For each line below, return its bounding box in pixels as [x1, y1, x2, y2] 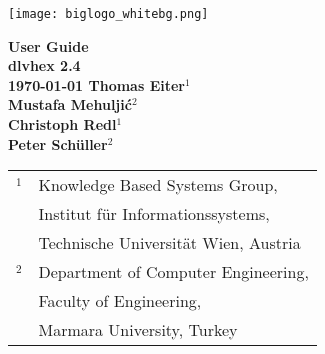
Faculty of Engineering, [38, 289, 202, 313]
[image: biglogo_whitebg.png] [8, 7, 209, 21]
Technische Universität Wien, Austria [38, 231, 301, 255]
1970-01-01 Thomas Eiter [8, 74, 185, 95]
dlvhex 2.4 [8, 55, 81, 76]
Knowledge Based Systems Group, [38, 173, 278, 197]
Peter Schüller [8, 133, 108, 154]
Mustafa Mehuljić [8, 94, 132, 115]
